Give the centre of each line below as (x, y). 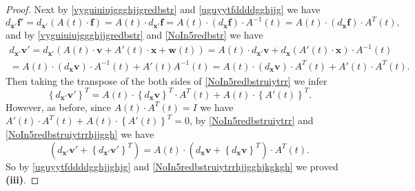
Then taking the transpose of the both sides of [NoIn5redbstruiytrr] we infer (166, 80)
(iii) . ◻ (22, 180)
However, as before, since (59, 107)
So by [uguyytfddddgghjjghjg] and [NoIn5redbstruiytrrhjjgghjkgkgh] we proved (172, 166)
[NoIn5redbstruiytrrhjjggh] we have (80, 134)
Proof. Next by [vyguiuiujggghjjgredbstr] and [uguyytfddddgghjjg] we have (163, 9)
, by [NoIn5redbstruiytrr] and (252, 120)
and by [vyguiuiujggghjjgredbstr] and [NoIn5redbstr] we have (134, 35)
